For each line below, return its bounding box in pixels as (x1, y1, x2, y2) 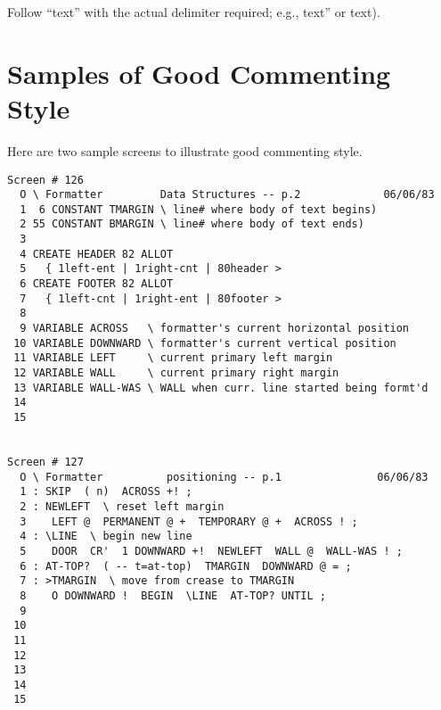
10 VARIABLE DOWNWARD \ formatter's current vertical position (13, 336, 396, 350)
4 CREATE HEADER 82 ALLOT (20, 247, 174, 260)
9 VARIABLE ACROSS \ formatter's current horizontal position (20, 322, 410, 335)
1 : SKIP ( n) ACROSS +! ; (20, 485, 192, 499)
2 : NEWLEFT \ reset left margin (20, 499, 225, 513)
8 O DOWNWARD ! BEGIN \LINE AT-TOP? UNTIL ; (20, 589, 326, 602)
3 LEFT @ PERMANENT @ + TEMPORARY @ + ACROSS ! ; (20, 515, 358, 528)
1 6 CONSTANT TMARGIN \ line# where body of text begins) (20, 202, 378, 216)
